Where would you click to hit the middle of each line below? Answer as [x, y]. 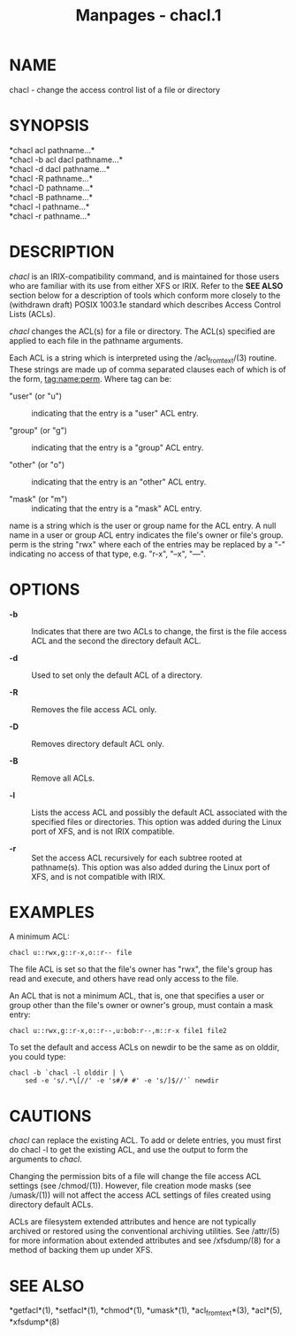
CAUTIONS [50, 1116]
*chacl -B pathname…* [51, 197]
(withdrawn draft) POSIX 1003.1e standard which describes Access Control [145, 304]
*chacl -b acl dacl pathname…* [66, 159]
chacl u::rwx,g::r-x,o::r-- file [71, 953]
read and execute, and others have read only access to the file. [124, 979]
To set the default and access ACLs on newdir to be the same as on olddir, [144, 1047]
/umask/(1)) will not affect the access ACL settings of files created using [140, 1195]
